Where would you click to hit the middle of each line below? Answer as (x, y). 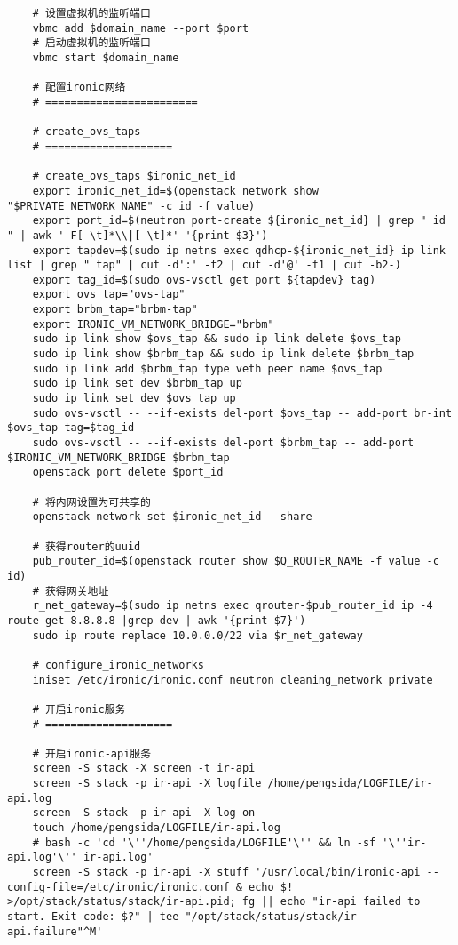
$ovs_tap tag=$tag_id (71, 428)
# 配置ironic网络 (79, 88)
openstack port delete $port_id (128, 472)
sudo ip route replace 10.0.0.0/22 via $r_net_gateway (197, 635)
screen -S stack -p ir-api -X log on (144, 813)
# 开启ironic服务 (79, 709)
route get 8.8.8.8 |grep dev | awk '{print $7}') (157, 620)
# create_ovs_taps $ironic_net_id (134, 176)
